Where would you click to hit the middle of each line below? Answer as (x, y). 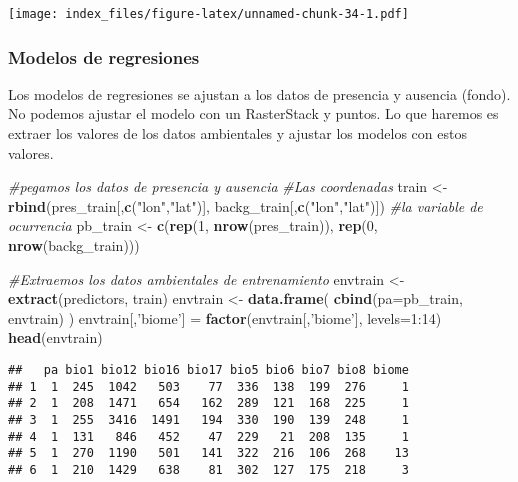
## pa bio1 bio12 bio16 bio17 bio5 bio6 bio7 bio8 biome (208, 370)
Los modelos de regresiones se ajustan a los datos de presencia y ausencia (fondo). (259, 93)
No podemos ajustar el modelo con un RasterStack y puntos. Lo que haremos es (253, 113)
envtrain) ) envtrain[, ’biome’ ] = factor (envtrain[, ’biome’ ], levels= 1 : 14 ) (225, 317)
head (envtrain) (55, 337)
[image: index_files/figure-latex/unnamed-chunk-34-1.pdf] (208, 14)
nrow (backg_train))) (74, 245)
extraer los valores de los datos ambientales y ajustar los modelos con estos (237, 133)
